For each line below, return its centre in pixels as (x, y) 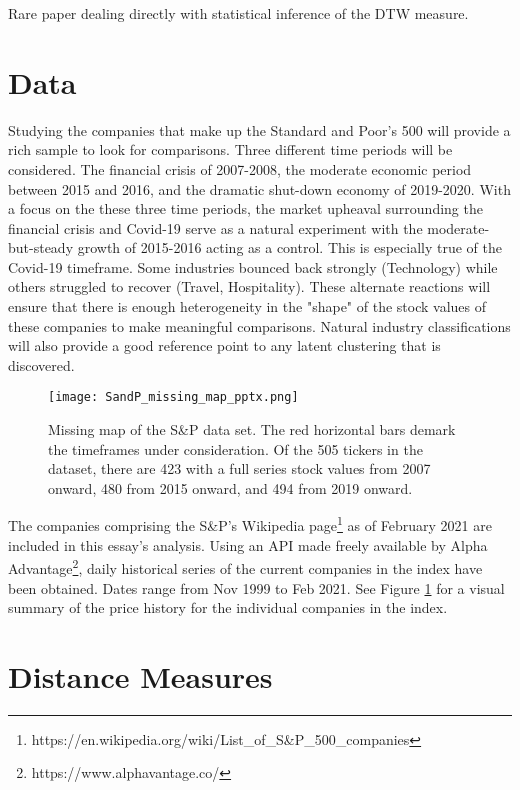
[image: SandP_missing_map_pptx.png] (173, 397)
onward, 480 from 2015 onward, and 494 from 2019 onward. (230, 487)
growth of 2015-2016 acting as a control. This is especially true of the (289, 247)
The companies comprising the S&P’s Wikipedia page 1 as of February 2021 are (250, 524)
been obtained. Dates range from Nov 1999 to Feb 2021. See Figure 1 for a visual (256, 587)
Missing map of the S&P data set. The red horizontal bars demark (252, 429)
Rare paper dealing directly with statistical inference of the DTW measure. (238, 13)
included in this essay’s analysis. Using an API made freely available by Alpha (248, 544)
